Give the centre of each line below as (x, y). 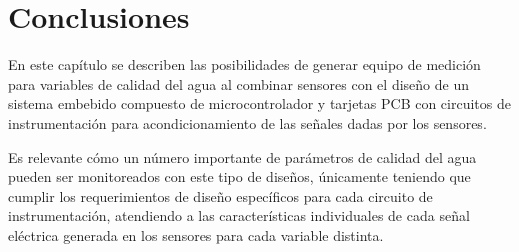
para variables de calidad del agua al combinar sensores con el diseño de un (238, 83)
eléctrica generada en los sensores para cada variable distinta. (196, 234)
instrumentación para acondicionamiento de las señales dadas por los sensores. (247, 122)
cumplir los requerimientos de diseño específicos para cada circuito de (220, 195)
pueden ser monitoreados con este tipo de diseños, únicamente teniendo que (239, 176)
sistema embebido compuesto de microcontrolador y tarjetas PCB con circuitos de (259, 103)
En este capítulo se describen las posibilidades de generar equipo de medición (244, 64)
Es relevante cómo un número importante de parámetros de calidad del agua (242, 156)
